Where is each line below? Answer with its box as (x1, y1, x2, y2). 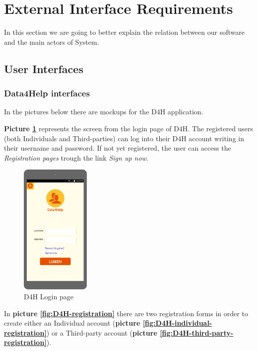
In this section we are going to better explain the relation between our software (4, 27, 245, 37)
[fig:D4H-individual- (142, 318, 212, 328)
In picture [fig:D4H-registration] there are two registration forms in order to (4, 308, 248, 318)
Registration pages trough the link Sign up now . (4, 152, 148, 163)
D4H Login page (24, 291, 73, 302)
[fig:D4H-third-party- (160, 327, 234, 338)
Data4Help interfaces (4, 87, 90, 99)
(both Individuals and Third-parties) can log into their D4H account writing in (4, 133, 244, 143)
